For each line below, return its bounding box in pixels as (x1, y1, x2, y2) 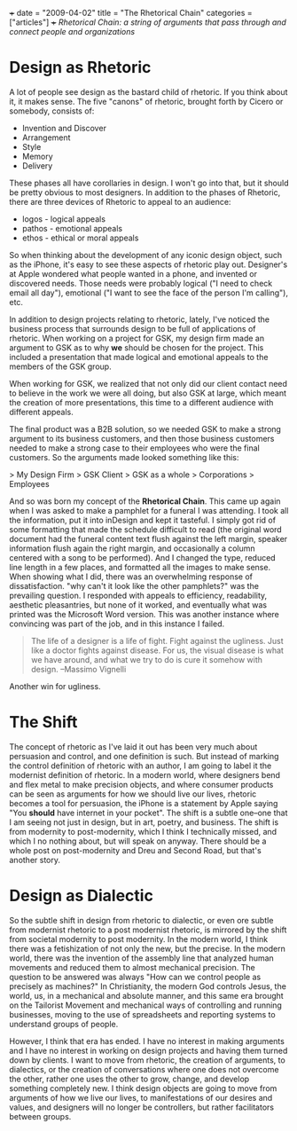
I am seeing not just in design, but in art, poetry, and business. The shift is (9, 816, 279, 828)
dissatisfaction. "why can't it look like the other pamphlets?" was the (9, 580, 260, 591)
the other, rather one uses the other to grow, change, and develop (9, 1073, 250, 1084)
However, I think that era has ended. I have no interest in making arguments (9, 1035, 285, 1046)
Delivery (21, 160, 53, 171)
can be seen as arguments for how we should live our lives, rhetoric (9, 789, 257, 799)
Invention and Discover (21, 122, 106, 133)
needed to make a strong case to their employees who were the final (9, 443, 260, 453)
